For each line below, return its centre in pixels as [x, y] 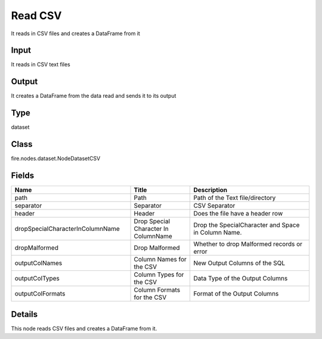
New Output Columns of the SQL [239, 263]
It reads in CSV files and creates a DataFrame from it [75, 33]
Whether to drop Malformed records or [248, 244]
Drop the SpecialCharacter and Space [247, 225]
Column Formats [157, 290]
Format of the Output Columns [236, 294]
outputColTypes [37, 279]
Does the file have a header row [238, 214]
